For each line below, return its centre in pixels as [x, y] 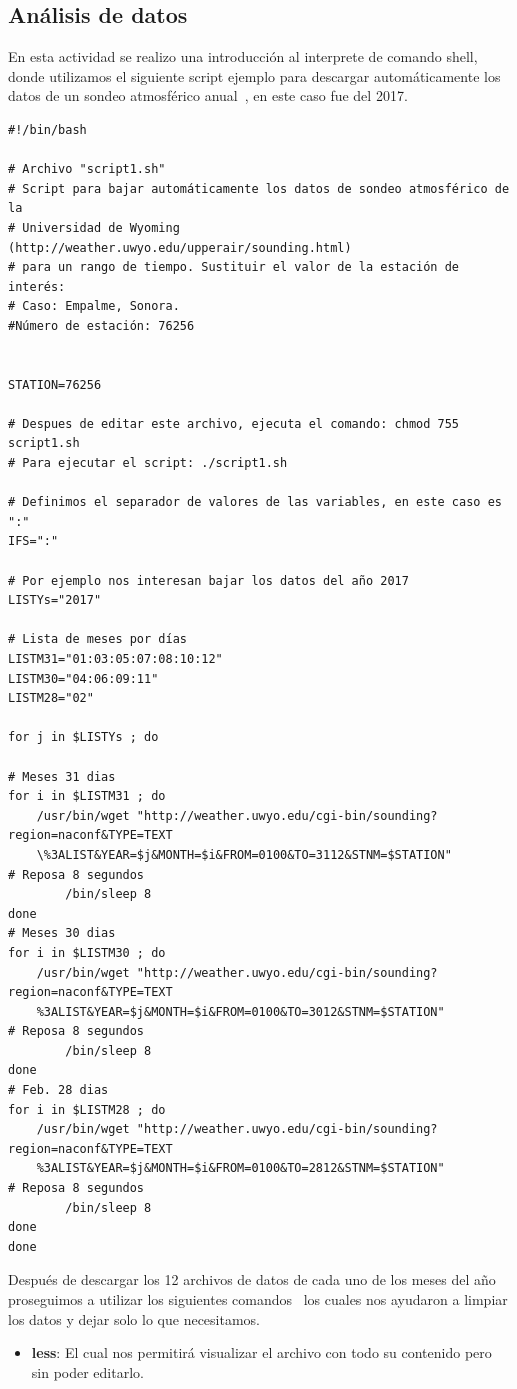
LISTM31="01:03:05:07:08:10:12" [115, 659]
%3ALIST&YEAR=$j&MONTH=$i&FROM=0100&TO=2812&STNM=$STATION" [240, 1168]
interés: [37, 286]
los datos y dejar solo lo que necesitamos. [134, 1318]
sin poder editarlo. [87, 1371]
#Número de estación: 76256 [101, 325]
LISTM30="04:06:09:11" [83, 678]
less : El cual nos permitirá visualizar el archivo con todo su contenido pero [261, 1352]
